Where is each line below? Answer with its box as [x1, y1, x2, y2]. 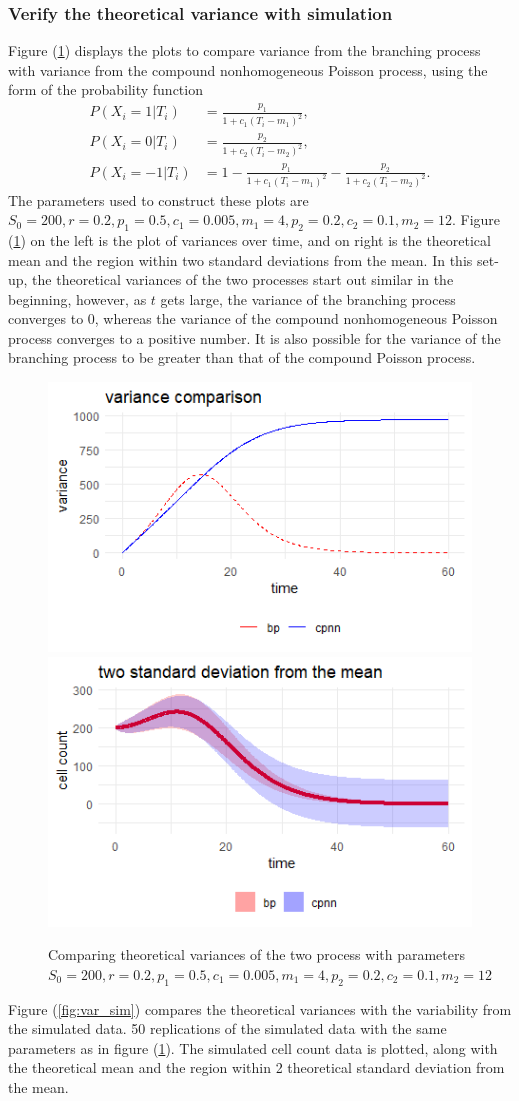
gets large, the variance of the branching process [160, 288, 456, 309]
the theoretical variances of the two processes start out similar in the [32, 269, 454, 290]
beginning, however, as [8, 288, 147, 309]
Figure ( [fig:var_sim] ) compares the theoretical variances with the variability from [8, 998, 512, 1019]
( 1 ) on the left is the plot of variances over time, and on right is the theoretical [8, 229, 491, 250]
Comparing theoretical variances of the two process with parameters [48, 944, 466, 965]
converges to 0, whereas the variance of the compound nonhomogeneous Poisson [8, 308, 498, 329]
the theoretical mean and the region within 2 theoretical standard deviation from [8, 1057, 505, 1078]
